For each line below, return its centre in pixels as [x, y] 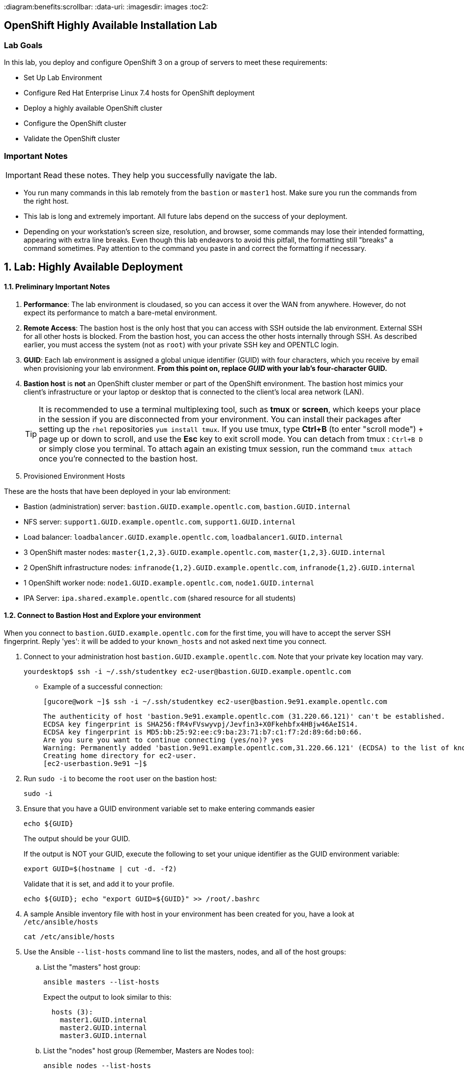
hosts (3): [72, 1012]
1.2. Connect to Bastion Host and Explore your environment [102, 615]
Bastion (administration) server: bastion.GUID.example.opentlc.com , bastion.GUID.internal [187, 506]
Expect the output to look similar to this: [107, 997]
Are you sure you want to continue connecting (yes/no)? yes [163, 740]
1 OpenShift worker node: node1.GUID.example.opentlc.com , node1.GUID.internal [169, 582]
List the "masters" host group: [92, 967]
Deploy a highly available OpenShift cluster [93, 108]
